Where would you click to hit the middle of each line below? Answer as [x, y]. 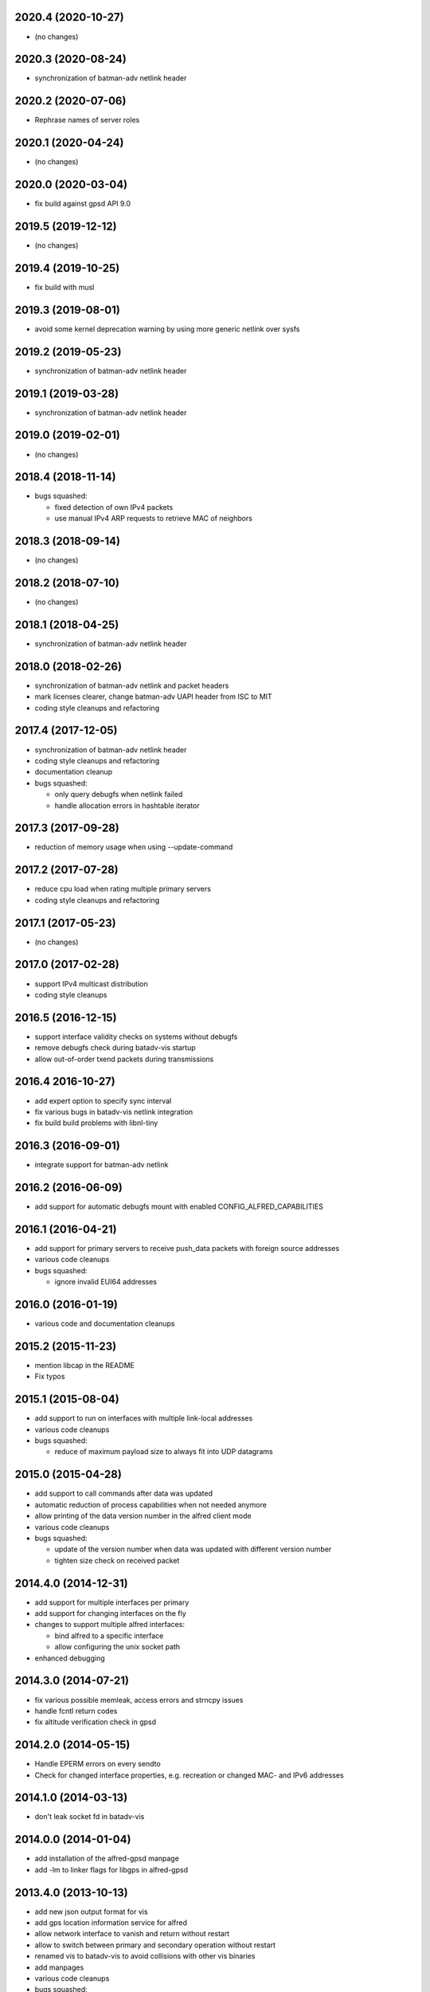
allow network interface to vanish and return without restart [132, 1934]
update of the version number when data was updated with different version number [193, 1549]
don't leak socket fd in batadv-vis [90, 1817]
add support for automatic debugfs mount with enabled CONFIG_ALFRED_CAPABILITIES [179, 1206]
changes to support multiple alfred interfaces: [109, 1625]
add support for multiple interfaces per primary [112, 1602]
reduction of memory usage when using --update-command [134, 847]
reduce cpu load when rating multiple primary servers [123, 889]
